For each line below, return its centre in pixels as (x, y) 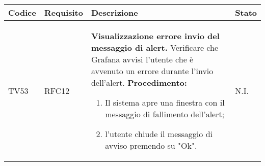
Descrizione (114, 12)
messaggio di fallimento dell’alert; (165, 114)
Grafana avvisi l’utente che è (142, 59)
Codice (22, 12)
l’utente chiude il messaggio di (159, 134)
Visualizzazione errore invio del (155, 36)
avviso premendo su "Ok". (151, 145)
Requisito (63, 12)
